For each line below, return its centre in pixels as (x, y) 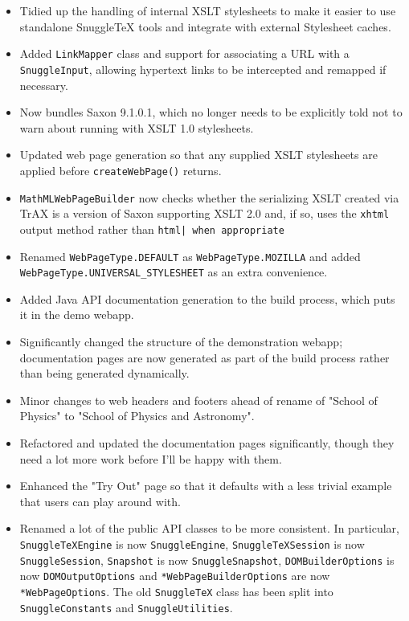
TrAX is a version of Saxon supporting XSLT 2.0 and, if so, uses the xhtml (204, 213)
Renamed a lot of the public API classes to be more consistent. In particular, (209, 528)
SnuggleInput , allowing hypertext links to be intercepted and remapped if (203, 69)
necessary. (44, 85)
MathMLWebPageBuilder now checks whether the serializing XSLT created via (209, 197)
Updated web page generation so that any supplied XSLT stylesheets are (198, 155)
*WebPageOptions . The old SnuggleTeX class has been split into (176, 591)
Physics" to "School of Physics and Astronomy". (137, 416)
